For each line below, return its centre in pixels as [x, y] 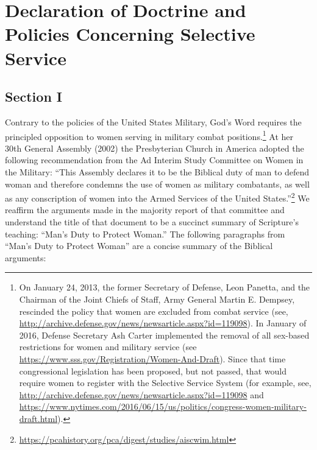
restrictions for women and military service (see [108, 347]
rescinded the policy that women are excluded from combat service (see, [154, 311]
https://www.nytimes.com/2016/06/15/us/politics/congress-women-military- [163, 406]
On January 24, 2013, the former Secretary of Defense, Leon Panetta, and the [165, 287]
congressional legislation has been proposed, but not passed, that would [153, 371]
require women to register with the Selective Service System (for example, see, [165, 383]
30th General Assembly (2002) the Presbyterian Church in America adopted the [155, 148]
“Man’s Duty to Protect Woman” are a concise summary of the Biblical [139, 246]
